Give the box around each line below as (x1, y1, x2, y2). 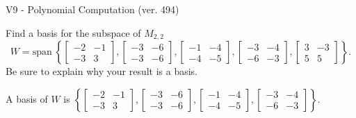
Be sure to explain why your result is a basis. (6, 64, 198, 78)
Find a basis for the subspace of (6, 25, 141, 40)
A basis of (6, 91, 48, 106)
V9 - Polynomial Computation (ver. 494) (6, 2, 179, 16)
